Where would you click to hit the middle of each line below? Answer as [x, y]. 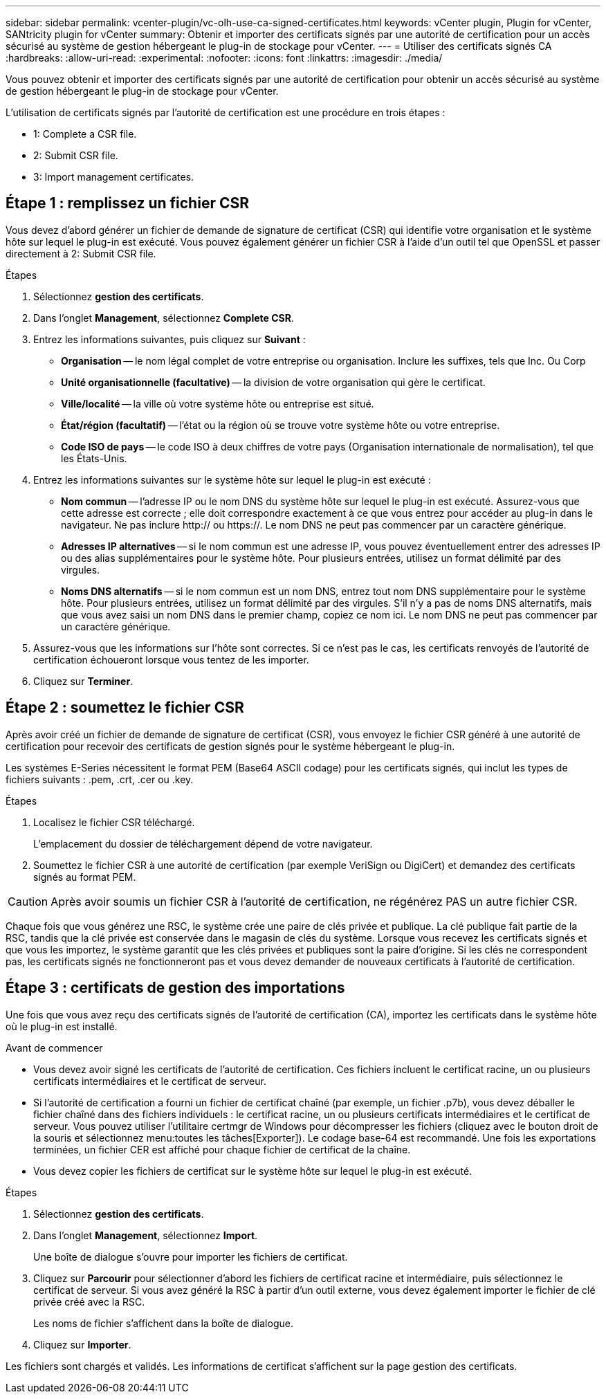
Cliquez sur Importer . [82, 1344]
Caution [28, 901]
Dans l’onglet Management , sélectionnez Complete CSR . [164, 318]
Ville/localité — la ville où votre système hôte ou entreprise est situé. [218, 403]
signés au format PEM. [85, 877]
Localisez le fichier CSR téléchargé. [114, 822]
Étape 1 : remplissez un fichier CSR [127, 203]
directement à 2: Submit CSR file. [81, 253]
